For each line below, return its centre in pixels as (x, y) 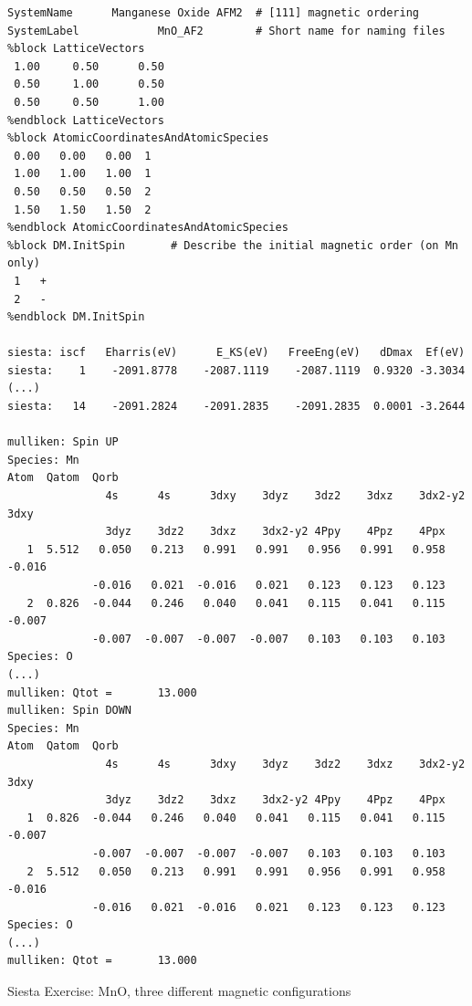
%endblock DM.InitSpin (76, 317)
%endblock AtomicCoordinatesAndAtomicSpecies (148, 228)
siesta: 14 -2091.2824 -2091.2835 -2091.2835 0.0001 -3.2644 (236, 407)
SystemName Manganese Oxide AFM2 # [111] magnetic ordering (214, 13)
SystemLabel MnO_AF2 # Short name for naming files (226, 31)
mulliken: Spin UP (63, 442)
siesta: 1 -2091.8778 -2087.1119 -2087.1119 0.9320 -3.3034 (236, 370)
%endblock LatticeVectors (86, 120)
